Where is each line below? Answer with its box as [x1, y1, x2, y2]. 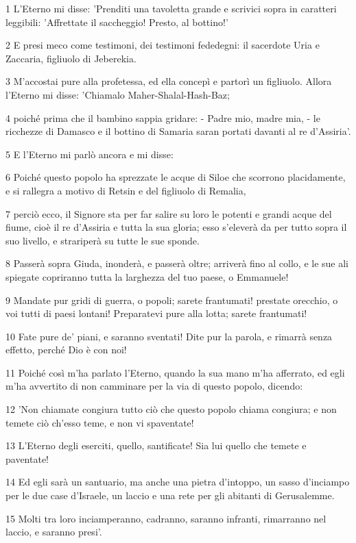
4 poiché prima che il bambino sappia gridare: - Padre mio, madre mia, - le [5, 110, 320, 125]
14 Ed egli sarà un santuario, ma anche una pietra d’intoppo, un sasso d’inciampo [5, 475, 350, 489]
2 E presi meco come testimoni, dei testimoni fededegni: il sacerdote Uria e [5, 38, 320, 52]
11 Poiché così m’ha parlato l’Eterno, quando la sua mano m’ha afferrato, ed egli [5, 365, 345, 379]
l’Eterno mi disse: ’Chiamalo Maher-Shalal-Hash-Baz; [5, 87, 230, 101]
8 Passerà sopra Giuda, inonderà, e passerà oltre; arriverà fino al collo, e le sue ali [5, 256, 348, 270]
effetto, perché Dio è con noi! [5, 342, 127, 357]
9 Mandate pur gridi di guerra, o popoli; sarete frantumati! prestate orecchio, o [5, 292, 338, 307]
